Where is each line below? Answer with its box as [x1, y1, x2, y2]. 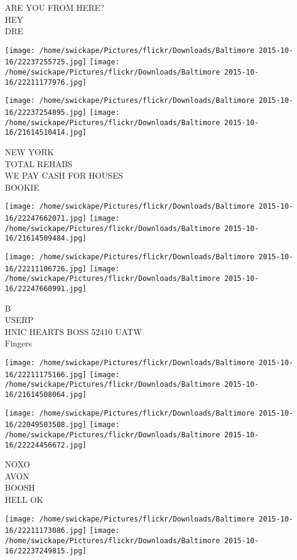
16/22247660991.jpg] [5, 285, 87, 293]
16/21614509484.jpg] [5, 234, 87, 243]
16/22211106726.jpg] [5, 264, 87, 273]
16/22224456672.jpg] [5, 440, 87, 449]
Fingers [5, 337, 32, 349]
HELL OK [5, 493, 43, 506]
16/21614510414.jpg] [5, 128, 87, 137]
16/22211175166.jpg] [5, 370, 87, 379]
